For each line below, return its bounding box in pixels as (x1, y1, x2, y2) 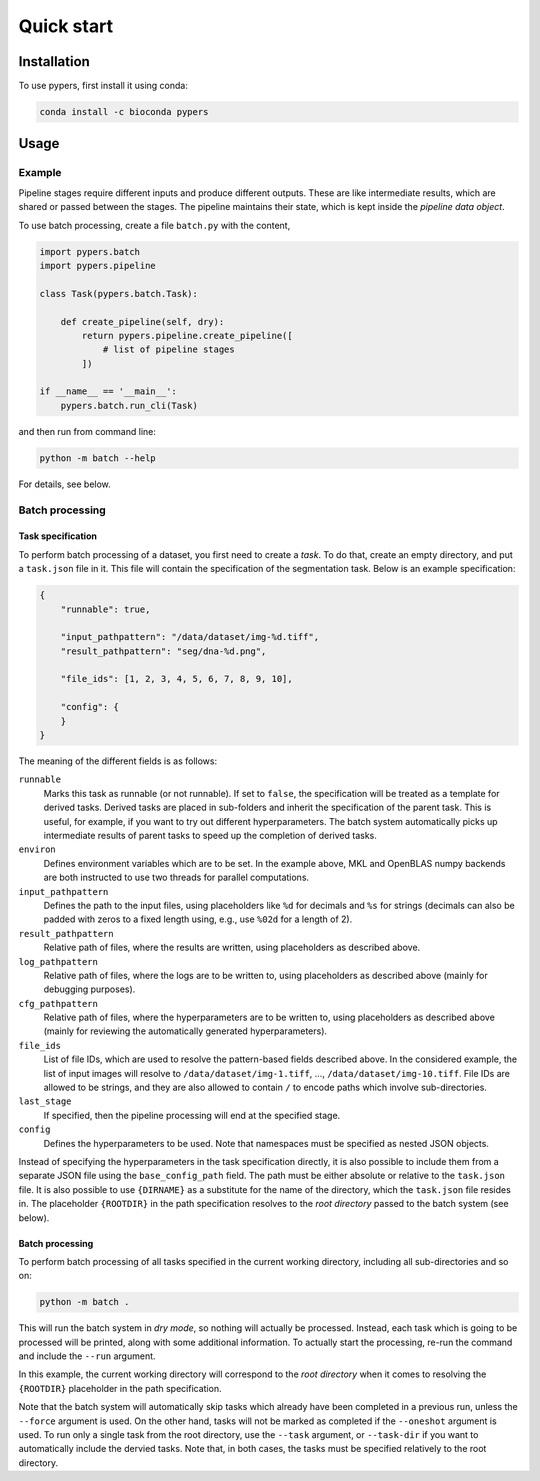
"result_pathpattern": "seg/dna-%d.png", (60, 645, 267, 657)
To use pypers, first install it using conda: (18, 80, 189, 92)
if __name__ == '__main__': (39, 386, 177, 397)
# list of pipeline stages (102, 344, 235, 355)
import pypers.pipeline (39, 260, 157, 271)
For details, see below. (18, 478, 112, 490)
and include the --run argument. (18, 1350, 156, 1362)
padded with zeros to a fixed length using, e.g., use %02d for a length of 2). (43, 913, 353, 925)
